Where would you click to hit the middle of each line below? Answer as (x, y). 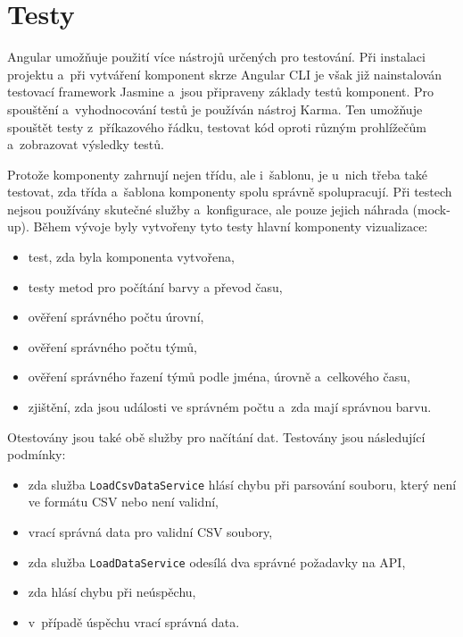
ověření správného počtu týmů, (112, 346)
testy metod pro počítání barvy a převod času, (155, 286)
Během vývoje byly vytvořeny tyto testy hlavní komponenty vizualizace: (231, 226)
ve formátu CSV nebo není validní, (123, 502)
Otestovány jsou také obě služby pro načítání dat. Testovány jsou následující (216, 436)
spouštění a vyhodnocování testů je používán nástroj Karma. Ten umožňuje (215, 109)
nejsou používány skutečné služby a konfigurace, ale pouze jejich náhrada (208, 209)
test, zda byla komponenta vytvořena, (131, 257)
